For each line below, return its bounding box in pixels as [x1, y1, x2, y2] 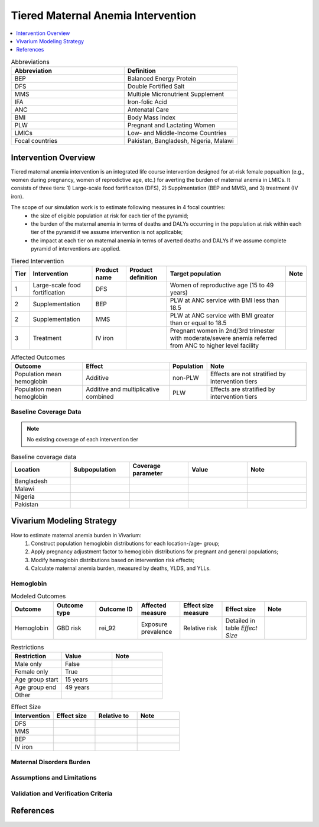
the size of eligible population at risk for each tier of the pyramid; [31, 212, 189, 219]
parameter [132, 469, 163, 477]
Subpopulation [73, 465, 116, 473]
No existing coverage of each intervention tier [27, 436, 139, 443]
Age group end [14, 683, 56, 691]
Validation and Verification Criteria [11, 789, 113, 797]
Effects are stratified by [210, 385, 275, 393]
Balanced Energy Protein [127, 75, 196, 83]
